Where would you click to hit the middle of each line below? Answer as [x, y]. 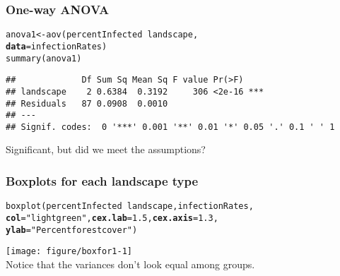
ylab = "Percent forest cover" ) [72, 230]
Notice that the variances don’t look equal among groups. [130, 264]
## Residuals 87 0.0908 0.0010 [87, 103]
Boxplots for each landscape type [102, 180]
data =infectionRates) [57, 46]
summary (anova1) [44, 58]
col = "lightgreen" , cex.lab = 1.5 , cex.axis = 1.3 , [112, 218]
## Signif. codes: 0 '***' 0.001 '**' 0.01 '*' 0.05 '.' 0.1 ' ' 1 [170, 127]
